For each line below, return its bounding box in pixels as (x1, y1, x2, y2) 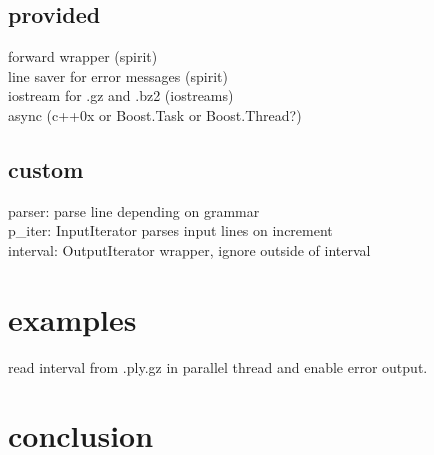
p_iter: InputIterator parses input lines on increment (8, 220, 333, 241)
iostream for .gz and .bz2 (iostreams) (8, 85, 234, 106)
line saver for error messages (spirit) (8, 65, 228, 86)
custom (8, 153, 84, 184)
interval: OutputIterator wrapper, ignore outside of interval (8, 239, 371, 260)
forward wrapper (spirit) (8, 46, 158, 67)
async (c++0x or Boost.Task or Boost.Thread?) (8, 104, 302, 125)
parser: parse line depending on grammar (8, 200, 260, 221)
